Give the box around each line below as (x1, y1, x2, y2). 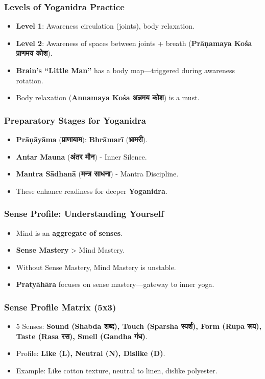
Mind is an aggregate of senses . (16, 227, 123, 238)
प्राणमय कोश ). (16, 48, 53, 58)
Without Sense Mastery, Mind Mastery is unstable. (16, 261, 176, 272)
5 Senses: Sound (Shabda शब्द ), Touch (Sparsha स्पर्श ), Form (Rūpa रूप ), (16, 321, 262, 331)
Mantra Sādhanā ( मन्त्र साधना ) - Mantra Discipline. (16, 168, 179, 179)
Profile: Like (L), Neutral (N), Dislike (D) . (16, 348, 165, 359)
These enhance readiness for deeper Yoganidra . (16, 185, 167, 196)
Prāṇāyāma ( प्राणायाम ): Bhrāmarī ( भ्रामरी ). (16, 134, 148, 144)
